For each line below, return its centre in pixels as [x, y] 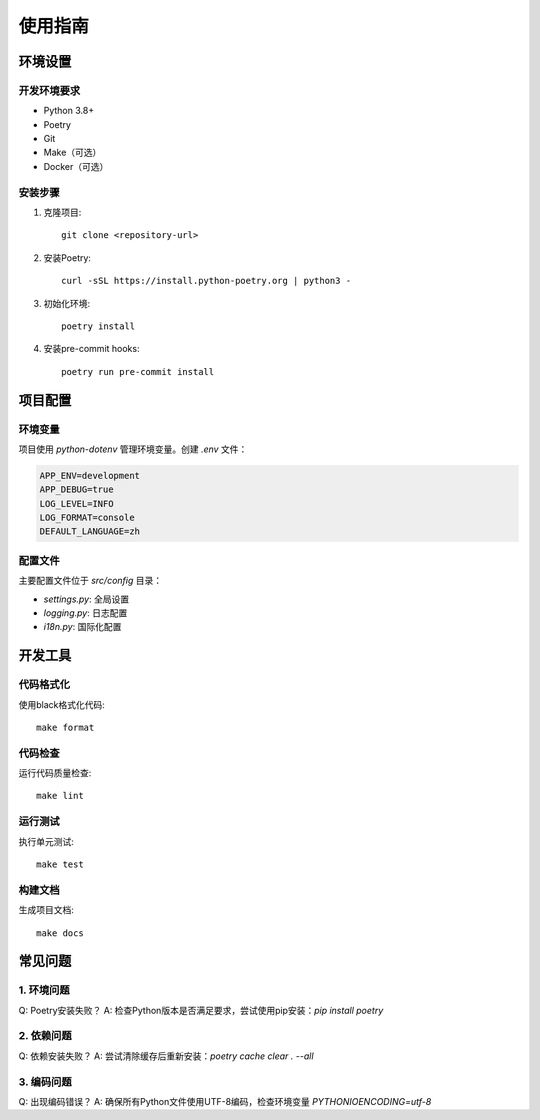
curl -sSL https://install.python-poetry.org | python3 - [206, 281]
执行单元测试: [46, 841]
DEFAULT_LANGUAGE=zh [89, 531]
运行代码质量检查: [55, 773]
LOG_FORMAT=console [87, 518]
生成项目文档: [46, 910]
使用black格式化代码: [61, 704]
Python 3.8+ [69, 111]
